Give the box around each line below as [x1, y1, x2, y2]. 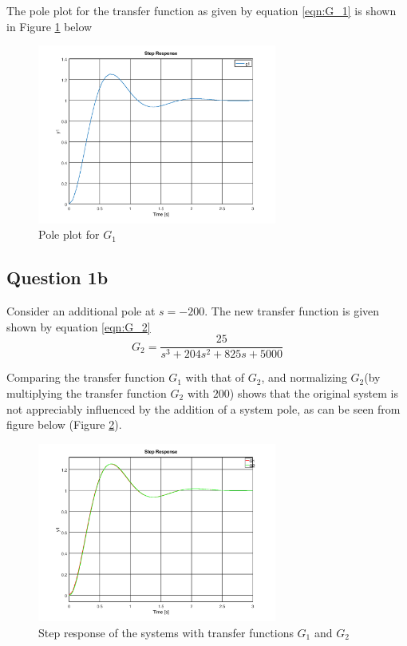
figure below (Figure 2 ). [6, 416, 122, 433]
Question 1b [6, 265, 109, 290]
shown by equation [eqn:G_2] [6, 318, 151, 335]
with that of [185, 369, 245, 386]
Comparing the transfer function [6, 369, 165, 386]
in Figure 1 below [6, 18, 93, 34]
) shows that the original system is [229, 385, 398, 402]
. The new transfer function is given [204, 303, 380, 319]
